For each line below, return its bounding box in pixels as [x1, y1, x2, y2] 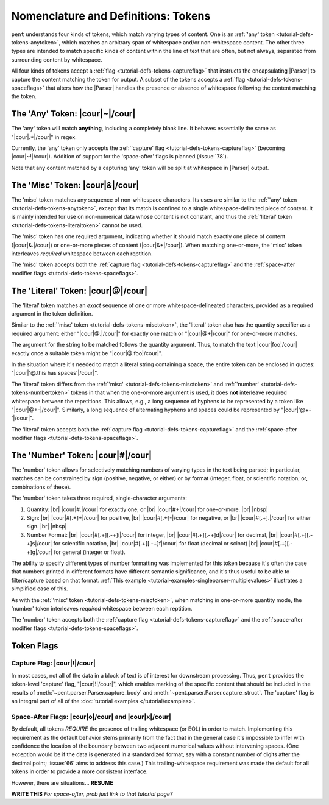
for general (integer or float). [54, 548, 126, 556]
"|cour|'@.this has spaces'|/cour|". [11, 369, 99, 377]
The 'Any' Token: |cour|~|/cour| [11, 108, 136, 119]
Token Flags [11, 640, 58, 651]
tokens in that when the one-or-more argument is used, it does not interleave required [70, 389, 288, 396]
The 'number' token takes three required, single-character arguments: [11, 494, 187, 502]
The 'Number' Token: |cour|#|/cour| [11, 450, 152, 460]
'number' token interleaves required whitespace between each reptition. [11, 605, 193, 612]
